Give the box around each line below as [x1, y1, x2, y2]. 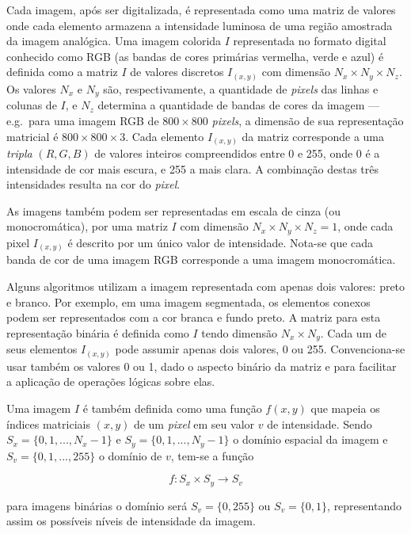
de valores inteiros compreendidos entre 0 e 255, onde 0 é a [94, 145, 380, 162]
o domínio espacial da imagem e [233, 431, 388, 448]
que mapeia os [310, 399, 380, 416]
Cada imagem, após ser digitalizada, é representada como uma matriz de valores [6, 2, 396, 17]
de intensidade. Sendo [267, 415, 372, 432]
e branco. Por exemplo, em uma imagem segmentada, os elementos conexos [6, 293, 371, 310]
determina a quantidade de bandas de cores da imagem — [97, 97, 380, 113]
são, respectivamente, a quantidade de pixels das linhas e [103, 80, 379, 97]
